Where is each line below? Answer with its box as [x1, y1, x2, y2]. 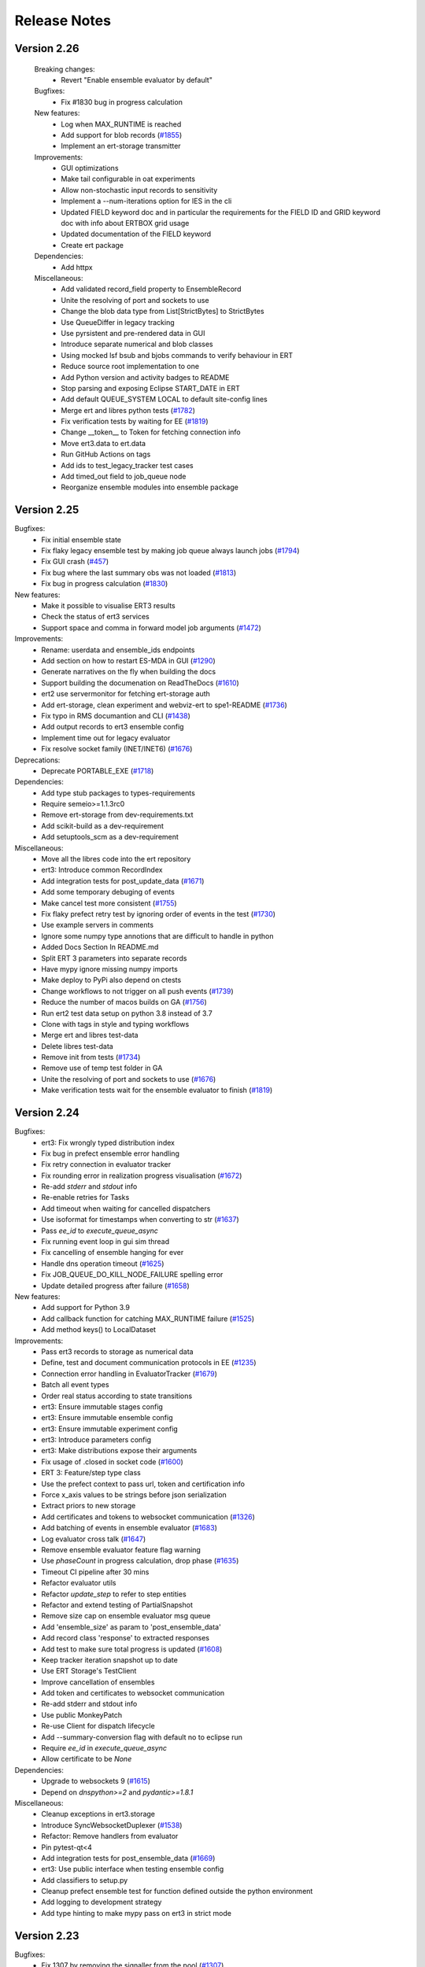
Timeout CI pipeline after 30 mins [41, 1567, 150, 1577]
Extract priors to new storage [41, 1501, 136, 1511]
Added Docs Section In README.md [41, 943, 159, 952]
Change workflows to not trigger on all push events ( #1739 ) [41, 986, 234, 995]
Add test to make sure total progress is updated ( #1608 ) [41, 1644, 223, 1654]
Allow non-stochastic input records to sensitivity [61, 185, 218, 194]
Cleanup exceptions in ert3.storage [41, 1810, 156, 1819]
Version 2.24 [14, 1106, 80, 1120]
